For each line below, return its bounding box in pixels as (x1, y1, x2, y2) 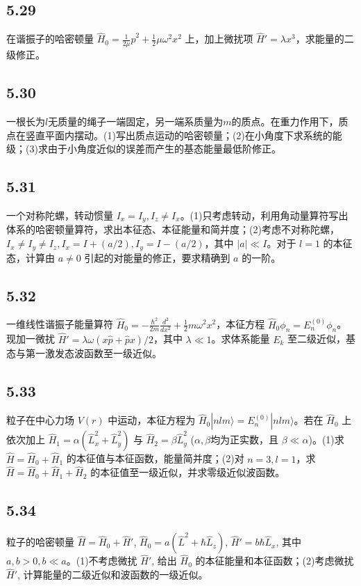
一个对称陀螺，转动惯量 (6, 208, 113, 223)
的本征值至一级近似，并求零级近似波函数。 (90, 465, 285, 480)
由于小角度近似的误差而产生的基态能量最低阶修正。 (47, 141, 281, 156)
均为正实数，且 (210, 432, 279, 447)
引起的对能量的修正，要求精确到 (84, 250, 230, 264)
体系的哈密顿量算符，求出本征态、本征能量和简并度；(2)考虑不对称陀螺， (6, 222, 339, 237)
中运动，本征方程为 (108, 413, 196, 427)
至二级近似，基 (287, 331, 356, 346)
